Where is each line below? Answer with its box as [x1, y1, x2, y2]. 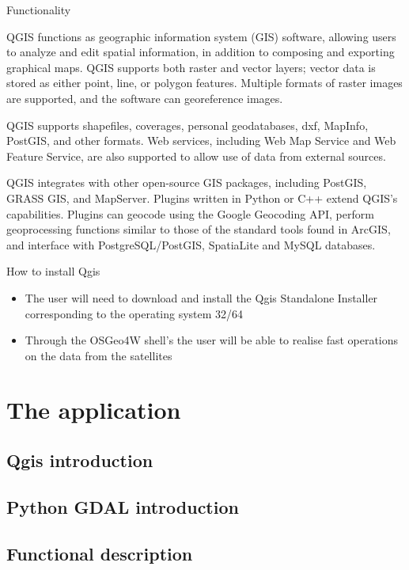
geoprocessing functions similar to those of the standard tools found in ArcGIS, [6, 221, 391, 237]
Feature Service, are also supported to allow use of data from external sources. [6, 147, 386, 164]
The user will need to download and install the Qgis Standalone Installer [25, 289, 378, 306]
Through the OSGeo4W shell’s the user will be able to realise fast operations [25, 332, 399, 348]
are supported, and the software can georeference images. [6, 89, 283, 106]
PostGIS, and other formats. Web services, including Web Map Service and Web [6, 132, 396, 149]
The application [6, 393, 181, 426]
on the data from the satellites [25, 347, 172, 363]
